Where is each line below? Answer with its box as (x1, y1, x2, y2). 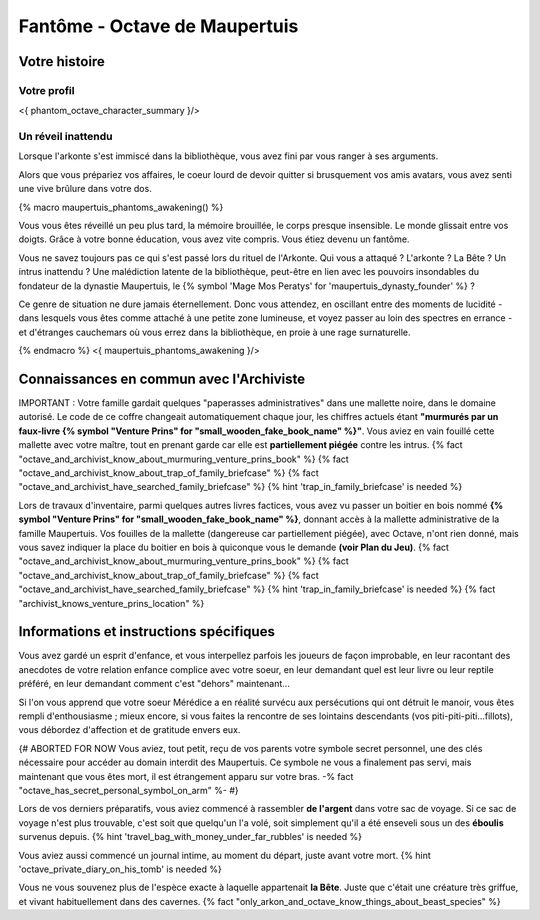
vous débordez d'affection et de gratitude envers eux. (18, 724, 241, 736)
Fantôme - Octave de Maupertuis (18, 15, 299, 37)
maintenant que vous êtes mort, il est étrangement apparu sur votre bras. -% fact (18, 770, 354, 782)
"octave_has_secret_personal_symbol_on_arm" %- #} (18, 784, 239, 796)
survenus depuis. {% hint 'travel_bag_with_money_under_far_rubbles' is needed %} (18, 831, 362, 843)
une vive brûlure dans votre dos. (18, 183, 152, 195)
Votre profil (18, 83, 75, 97)
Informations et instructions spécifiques (18, 623, 275, 640)
